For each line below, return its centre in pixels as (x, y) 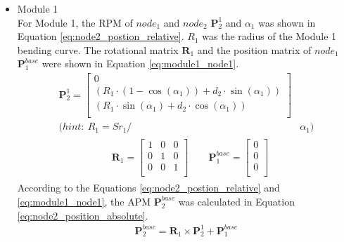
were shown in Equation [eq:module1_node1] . (140, 63)
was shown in (287, 22)
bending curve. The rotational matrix (98, 49)
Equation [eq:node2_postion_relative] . (101, 36)
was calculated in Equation (236, 201)
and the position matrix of (254, 49)
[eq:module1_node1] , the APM (84, 201)
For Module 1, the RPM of (75, 22)
